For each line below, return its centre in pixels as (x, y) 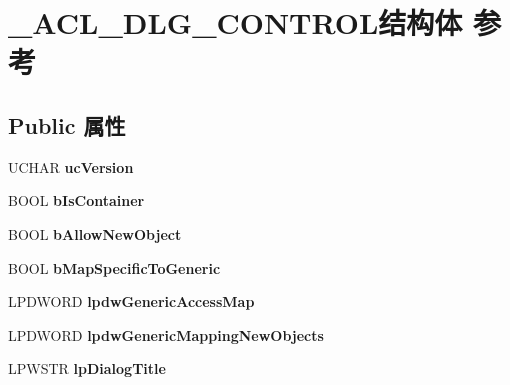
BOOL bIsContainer (76, 200)
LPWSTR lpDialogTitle (87, 368)
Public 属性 (67, 124)
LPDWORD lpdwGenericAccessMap (131, 301)
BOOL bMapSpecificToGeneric (114, 267)
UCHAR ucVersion (71, 166)
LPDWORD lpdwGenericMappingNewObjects (166, 334)
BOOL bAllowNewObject (95, 233)
